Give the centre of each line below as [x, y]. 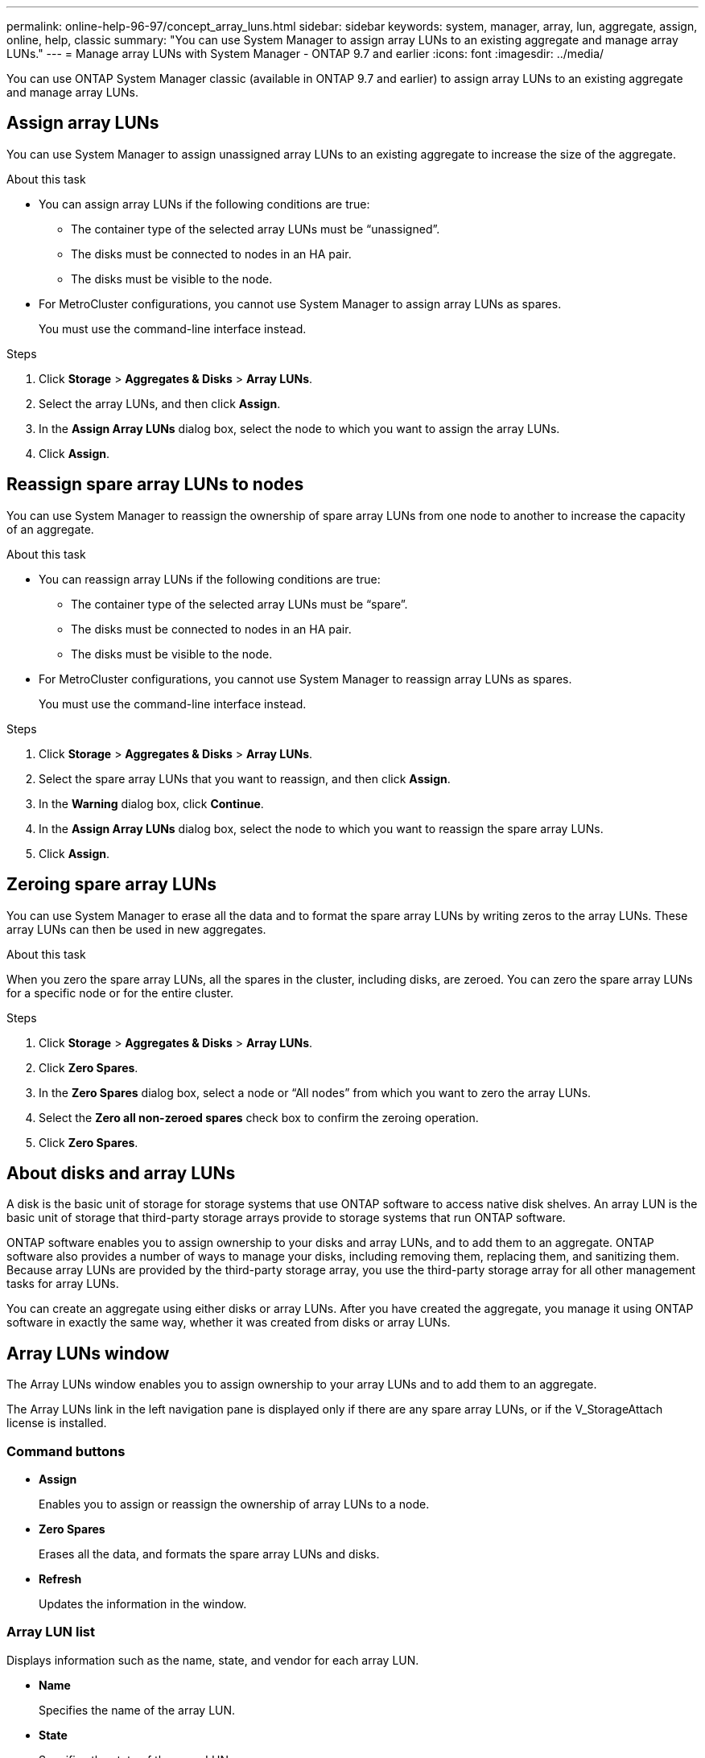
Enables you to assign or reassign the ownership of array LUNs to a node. [234, 1504]
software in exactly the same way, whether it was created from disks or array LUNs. [229, 1323]
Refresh [60, 1578]
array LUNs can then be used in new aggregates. [136, 929]
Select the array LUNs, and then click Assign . [160, 403]
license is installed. [57, 1423]
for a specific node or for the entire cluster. [120, 992]
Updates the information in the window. [143, 1603]
